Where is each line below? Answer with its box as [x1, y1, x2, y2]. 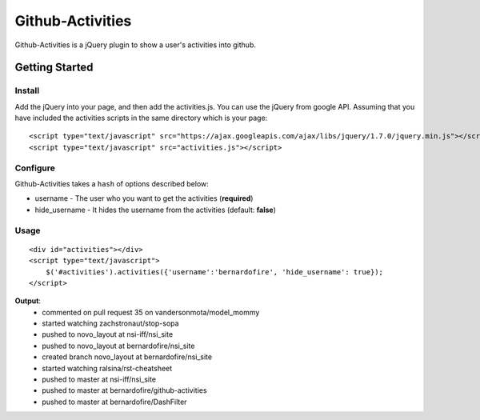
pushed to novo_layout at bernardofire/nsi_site [42, 341, 195, 350]
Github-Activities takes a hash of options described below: [14, 179, 210, 189]
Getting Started [14, 61, 94, 74]
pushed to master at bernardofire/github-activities [42, 386, 207, 395]
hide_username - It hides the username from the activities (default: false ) [34, 205, 276, 214]
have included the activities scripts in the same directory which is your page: [14, 113, 268, 123]
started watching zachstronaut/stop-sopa [42, 318, 179, 328]
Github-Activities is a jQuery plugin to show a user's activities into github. [14, 40, 256, 50]
